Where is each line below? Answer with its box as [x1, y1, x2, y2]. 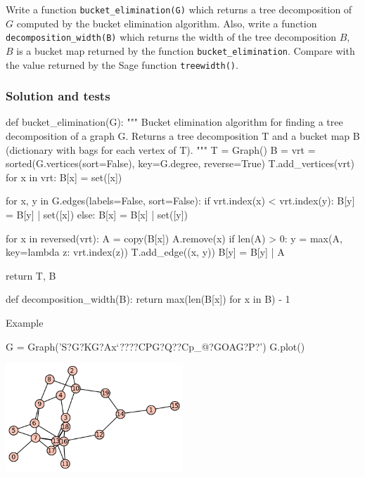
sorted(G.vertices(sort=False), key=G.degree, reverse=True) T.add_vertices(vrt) [6, 156, 354, 171]
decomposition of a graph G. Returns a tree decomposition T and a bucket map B [6, 129, 360, 143]
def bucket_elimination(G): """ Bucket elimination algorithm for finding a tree [6, 115, 343, 129]
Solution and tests [6, 87, 110, 105]
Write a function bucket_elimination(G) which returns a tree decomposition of [6, 2, 352, 16]
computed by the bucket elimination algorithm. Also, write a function [16, 15, 317, 30]
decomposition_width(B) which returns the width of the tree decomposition [6, 30, 337, 44]
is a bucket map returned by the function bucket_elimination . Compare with [16, 43, 355, 58]
